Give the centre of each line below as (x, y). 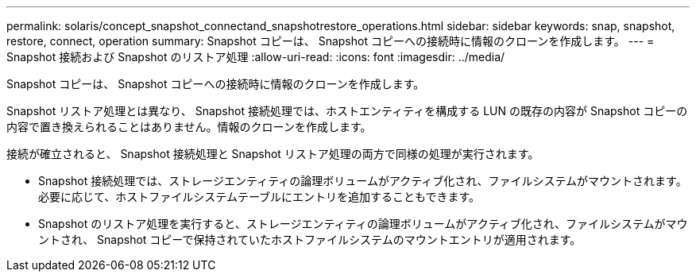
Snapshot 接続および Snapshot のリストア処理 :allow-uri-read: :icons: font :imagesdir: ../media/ (256, 57)
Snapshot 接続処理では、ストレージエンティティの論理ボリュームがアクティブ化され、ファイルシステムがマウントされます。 (363, 181)
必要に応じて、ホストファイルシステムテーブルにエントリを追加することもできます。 (259, 197)
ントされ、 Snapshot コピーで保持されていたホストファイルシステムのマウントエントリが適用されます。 (310, 239)
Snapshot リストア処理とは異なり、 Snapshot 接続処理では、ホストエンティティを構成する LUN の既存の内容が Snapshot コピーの (347, 111)
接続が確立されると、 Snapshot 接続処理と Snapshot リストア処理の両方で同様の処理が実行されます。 (273, 154)
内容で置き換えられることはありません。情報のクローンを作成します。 (189, 127)
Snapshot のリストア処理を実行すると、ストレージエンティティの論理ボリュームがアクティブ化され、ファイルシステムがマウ (363, 224)
